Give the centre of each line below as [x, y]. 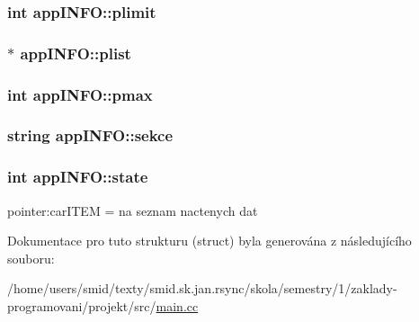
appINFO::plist [76, 53]
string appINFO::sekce [90, 135]
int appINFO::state [78, 177]
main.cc [177, 305]
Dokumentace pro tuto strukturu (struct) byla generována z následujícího [209, 241]
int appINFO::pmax [80, 94]
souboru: [31, 258]
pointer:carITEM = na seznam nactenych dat [133, 210]
